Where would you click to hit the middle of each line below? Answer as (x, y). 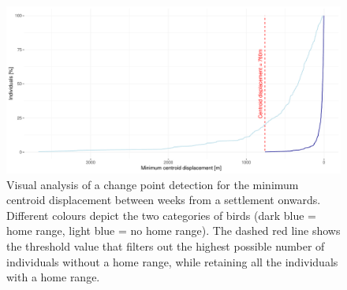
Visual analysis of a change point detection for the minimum (153, 184)
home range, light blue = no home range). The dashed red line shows (173, 231)
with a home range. (53, 277)
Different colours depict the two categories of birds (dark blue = (161, 215)
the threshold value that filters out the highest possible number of (166, 245)
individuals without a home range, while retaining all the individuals (172, 261)
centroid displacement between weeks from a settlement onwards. (164, 200)
